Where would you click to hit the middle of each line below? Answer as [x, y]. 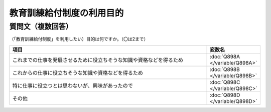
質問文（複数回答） [41, 26]
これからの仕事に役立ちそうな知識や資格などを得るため [78, 72]
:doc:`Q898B [225, 69]
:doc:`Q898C [225, 82]
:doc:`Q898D [225, 95]
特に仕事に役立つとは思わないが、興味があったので [73, 85]
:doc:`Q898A [225, 56]
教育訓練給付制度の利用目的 [66, 13]
